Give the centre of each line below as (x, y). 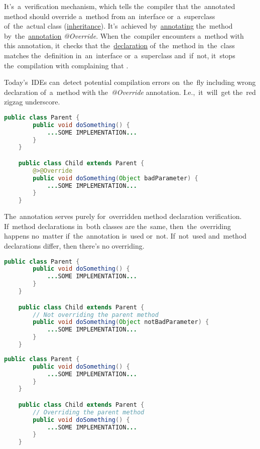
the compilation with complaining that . (66, 65)
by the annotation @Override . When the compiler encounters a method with (124, 35)
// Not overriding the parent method (96, 315)
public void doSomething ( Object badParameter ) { (115, 178)
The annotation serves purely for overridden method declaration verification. (123, 216)
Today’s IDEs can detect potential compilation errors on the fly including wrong (130, 82)
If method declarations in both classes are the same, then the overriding (118, 226)
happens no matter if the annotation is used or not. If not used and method (125, 236)
